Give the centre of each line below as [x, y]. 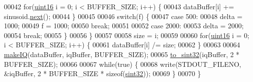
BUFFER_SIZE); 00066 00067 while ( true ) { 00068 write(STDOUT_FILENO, [123, 64]
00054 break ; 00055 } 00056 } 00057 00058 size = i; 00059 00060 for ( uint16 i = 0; [127, 35]
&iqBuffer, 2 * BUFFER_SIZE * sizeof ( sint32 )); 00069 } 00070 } [103, 73]
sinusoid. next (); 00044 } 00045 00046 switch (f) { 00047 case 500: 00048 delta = [123, 16]
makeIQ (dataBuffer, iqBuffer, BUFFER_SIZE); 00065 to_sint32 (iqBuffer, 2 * [122, 54]
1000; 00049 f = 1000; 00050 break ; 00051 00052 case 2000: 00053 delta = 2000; [124, 26]
